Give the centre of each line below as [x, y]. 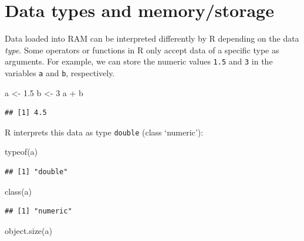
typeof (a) [21, 152]
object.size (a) [28, 230]
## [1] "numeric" [38, 211]
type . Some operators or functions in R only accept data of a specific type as [142, 50]
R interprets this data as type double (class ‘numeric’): [104, 132]
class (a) [18, 191]
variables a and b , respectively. [60, 72]
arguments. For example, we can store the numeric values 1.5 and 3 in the [139, 61]
